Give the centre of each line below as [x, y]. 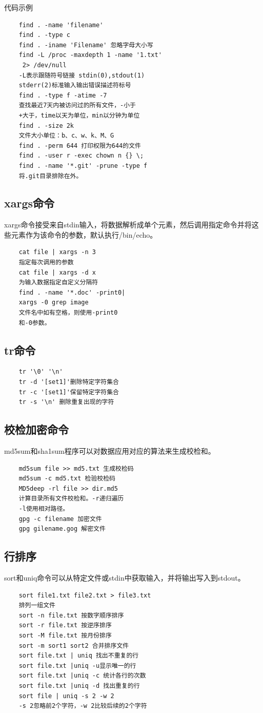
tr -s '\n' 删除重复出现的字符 [66, 402]
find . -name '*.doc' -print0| [72, 292]
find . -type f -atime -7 [63, 95]
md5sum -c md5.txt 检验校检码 [67, 479]
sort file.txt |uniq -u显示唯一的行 [77, 666]
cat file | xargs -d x [57, 272]
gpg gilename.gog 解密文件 [62, 529]
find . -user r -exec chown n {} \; [81, 156]
